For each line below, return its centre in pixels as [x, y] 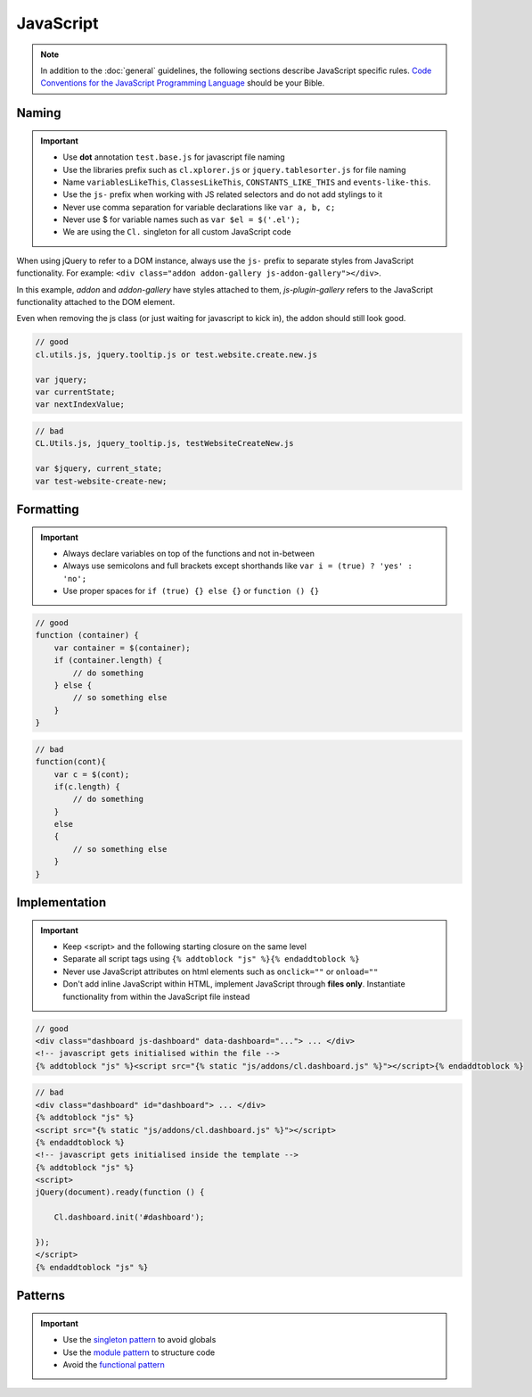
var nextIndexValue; [80, 405]
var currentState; [75, 392]
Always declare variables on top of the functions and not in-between [189, 553]
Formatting [48, 509]
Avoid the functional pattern [114, 1364]
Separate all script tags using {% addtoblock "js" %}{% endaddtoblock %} [211, 959]
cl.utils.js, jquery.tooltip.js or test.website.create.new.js [176, 354]
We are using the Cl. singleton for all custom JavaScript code [177, 232]
